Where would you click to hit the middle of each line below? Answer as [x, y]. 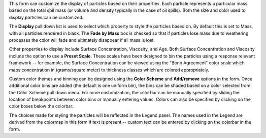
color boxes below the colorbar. [41, 106]
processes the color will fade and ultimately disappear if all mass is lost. [82, 40]
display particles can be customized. [46, 17]
